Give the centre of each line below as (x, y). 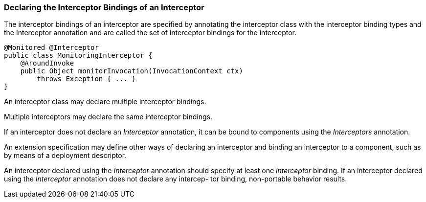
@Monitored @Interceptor (51, 48)
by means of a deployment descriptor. (65, 156)
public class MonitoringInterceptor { (78, 56)
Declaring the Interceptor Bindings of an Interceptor (104, 7)
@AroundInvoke (47, 63)
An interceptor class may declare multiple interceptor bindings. (105, 102)
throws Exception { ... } (86, 79)
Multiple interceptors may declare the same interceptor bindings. (108, 117)
